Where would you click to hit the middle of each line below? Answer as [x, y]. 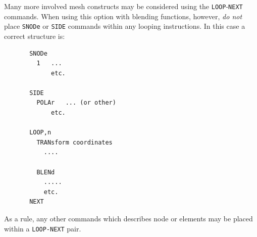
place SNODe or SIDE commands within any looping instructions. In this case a [125, 26]
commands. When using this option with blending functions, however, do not [123, 16]
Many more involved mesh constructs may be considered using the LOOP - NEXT [123, 6]
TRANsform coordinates [74, 142]
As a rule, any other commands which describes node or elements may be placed [128, 218]
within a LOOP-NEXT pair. [43, 228]
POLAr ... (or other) [76, 103]
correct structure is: [35, 36]
